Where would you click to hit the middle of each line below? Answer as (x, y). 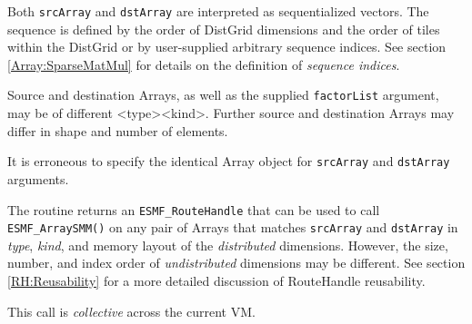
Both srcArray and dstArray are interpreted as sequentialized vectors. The (218, 11)
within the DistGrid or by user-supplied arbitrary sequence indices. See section (227, 47)
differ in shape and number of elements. (118, 130)
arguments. (38, 178)
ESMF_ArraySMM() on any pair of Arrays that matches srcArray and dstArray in (233, 227)
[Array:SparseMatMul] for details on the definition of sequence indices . (204, 64)
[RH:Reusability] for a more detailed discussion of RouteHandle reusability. (216, 281)
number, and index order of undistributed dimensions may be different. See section (236, 263)
